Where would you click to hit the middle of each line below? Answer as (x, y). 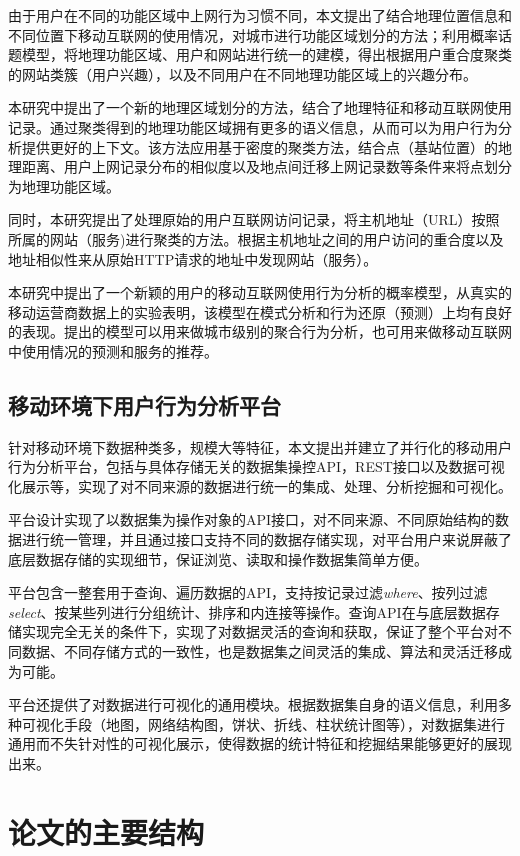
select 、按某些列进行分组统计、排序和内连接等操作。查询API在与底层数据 (247, 611)
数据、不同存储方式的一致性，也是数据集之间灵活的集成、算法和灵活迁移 (259, 651)
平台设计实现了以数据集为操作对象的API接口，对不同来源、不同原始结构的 (252, 519)
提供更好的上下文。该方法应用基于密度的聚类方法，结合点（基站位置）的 (259, 146)
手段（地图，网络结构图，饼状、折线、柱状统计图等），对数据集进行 (284, 723)
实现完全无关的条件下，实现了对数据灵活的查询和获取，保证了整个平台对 (259, 631)
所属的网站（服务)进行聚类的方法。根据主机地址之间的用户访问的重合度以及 (256, 238)
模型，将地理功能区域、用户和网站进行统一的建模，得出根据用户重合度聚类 (266, 54)
